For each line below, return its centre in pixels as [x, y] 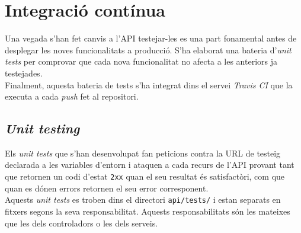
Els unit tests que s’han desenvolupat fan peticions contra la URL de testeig [143, 153]
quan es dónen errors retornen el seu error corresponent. [107, 188]
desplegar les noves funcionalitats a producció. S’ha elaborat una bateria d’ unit [148, 50]
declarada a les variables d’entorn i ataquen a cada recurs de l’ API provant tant [150, 165]
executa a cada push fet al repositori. [72, 96]
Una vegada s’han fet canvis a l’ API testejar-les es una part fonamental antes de [151, 38]
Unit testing [42, 128]
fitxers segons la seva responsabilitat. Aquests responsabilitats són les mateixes [148, 211]
